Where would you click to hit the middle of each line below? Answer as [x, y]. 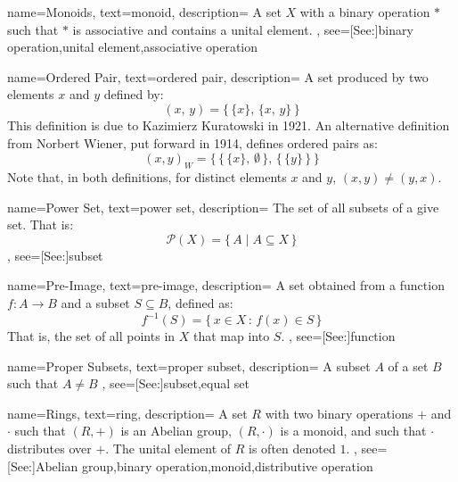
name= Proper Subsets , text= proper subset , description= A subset [189, 366]
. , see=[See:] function [338, 336]
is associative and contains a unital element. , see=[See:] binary [243, 29]
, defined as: [200, 302]
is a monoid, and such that [353, 431]
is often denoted [292, 448]
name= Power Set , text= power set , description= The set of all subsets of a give [223, 207]
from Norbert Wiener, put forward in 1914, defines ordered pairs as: [192, 142]
